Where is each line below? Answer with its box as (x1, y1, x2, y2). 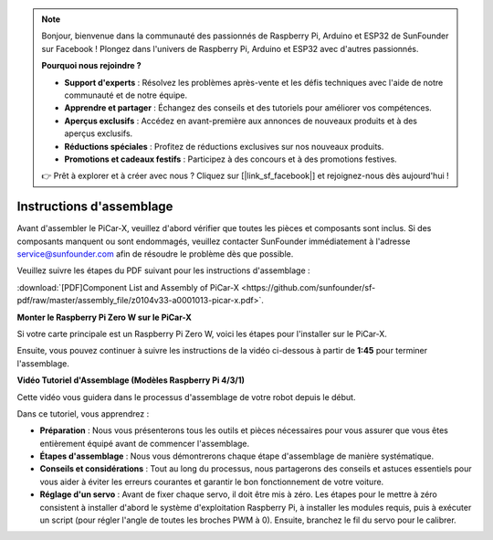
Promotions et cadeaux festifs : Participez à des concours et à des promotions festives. (64, 154, 397, 164)
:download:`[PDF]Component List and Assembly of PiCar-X (16, 281, 239, 292)
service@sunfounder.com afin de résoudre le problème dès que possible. (16, 248, 294, 259)
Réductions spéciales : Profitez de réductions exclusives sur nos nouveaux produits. (64, 141, 384, 152)
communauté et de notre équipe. (64, 90, 188, 101)
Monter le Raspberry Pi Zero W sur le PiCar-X (16, 312, 192, 323)
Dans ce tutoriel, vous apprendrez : (16, 408, 150, 419)
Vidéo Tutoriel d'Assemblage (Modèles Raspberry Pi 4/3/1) (16, 375, 246, 386)
